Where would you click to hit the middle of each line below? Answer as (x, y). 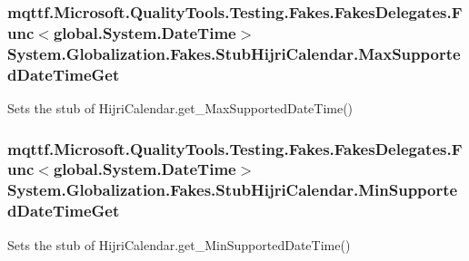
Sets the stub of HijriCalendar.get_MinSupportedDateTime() (179, 244)
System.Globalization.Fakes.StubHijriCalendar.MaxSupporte (234, 53)
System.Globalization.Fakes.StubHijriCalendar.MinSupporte (233, 190)
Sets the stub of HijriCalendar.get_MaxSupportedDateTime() (180, 107)
